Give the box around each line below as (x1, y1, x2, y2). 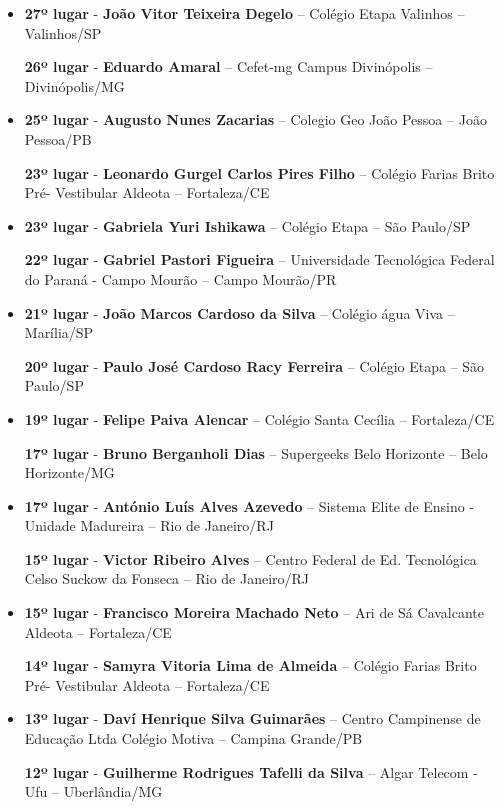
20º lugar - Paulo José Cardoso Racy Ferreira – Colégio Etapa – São (24, 355, 485, 376)
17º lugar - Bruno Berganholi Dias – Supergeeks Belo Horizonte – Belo (24, 442, 488, 463)
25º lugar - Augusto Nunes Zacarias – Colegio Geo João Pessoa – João (24, 109, 487, 130)
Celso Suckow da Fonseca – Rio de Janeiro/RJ (24, 568, 310, 589)
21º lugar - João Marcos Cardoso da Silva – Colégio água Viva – (24, 302, 455, 323)
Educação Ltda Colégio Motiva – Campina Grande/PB (24, 728, 363, 749)
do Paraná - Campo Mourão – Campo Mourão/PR (24, 268, 337, 289)
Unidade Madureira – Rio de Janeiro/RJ (24, 515, 274, 536)
